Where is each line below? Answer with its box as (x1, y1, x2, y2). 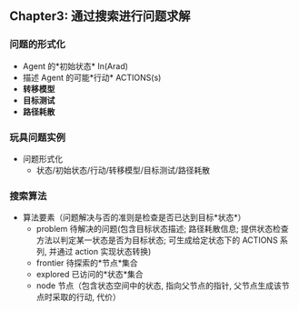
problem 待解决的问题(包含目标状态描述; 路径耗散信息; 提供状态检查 (35, 224, 289, 235)
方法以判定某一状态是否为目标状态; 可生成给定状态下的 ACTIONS (35, 235, 279, 246)
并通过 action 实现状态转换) (48, 246, 152, 257)
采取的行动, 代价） (52, 292, 121, 303)
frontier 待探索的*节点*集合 (35, 257, 138, 268)
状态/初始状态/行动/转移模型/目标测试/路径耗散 (35, 165, 211, 176)
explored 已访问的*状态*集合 (35, 269, 144, 280)
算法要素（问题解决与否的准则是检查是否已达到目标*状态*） (22, 212, 246, 223)
